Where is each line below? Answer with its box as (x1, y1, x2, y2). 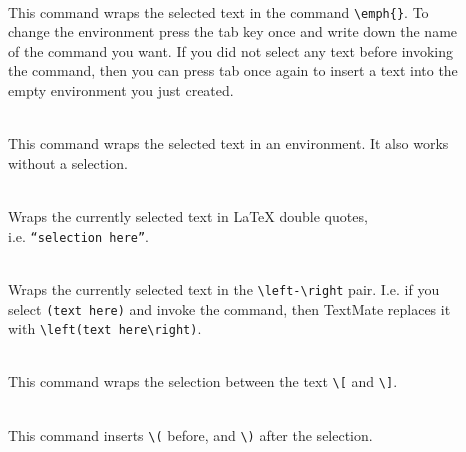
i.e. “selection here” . (8, 225, 150, 246)
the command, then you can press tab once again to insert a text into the (8, 60, 458, 81)
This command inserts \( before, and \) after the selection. (8, 424, 373, 445)
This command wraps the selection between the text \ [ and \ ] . (8, 371, 398, 392)
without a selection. (8, 152, 128, 173)
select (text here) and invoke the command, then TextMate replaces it (8, 298, 451, 319)
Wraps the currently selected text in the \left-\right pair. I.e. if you (8, 278, 440, 299)
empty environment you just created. (8, 80, 234, 101)
